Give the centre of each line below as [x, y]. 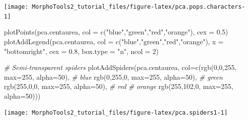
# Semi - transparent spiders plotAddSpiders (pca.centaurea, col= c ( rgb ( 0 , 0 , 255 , [120, 67]
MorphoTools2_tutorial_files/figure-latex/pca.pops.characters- [138, 7]
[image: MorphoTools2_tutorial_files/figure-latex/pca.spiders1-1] [116, 113]
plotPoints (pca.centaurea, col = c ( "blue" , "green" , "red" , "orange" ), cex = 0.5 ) [116, 32]
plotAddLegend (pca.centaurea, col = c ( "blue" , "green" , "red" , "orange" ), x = [114, 41]
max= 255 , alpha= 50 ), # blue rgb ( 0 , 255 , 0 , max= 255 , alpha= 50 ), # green [114, 77]
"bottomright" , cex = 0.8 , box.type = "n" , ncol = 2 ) [82, 51]
